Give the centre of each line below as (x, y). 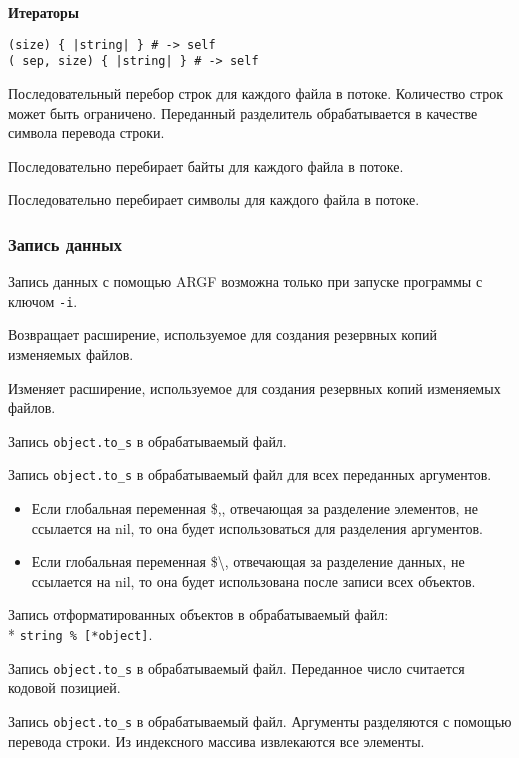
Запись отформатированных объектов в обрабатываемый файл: (198, 614)
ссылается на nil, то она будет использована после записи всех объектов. (253, 580)
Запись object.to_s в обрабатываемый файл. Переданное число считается (236, 667)
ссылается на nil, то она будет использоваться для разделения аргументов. (257, 527)
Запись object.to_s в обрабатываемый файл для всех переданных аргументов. (250, 474)
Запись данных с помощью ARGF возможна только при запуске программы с (245, 281)
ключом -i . (43, 300)
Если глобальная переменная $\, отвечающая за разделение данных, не (248, 561)
